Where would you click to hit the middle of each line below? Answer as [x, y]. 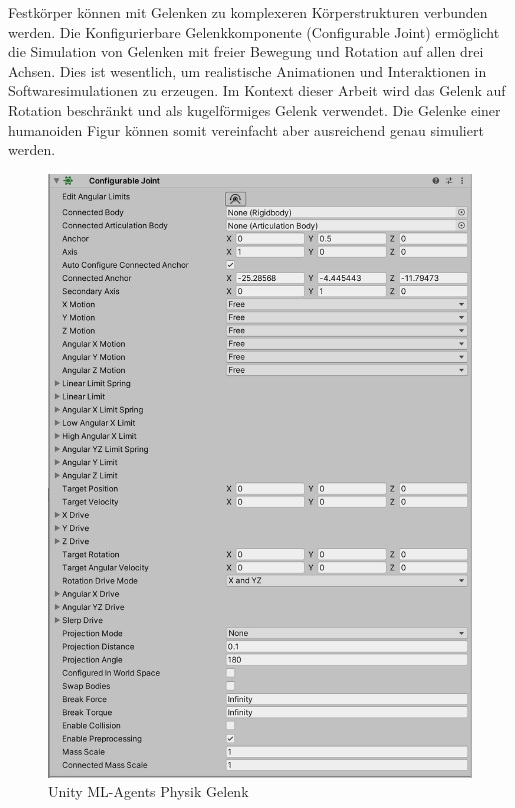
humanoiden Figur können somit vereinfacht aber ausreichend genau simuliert [246, 129]
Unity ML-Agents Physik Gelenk [148, 791]
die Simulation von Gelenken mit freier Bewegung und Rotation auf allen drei [246, 51]
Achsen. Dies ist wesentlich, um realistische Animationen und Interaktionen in [247, 70]
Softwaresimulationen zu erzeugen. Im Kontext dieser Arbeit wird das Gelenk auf [257, 90]
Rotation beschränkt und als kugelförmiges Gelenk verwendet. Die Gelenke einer [254, 109]
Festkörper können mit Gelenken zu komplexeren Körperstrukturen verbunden [248, 12]
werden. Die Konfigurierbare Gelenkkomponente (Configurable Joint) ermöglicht [254, 31]
